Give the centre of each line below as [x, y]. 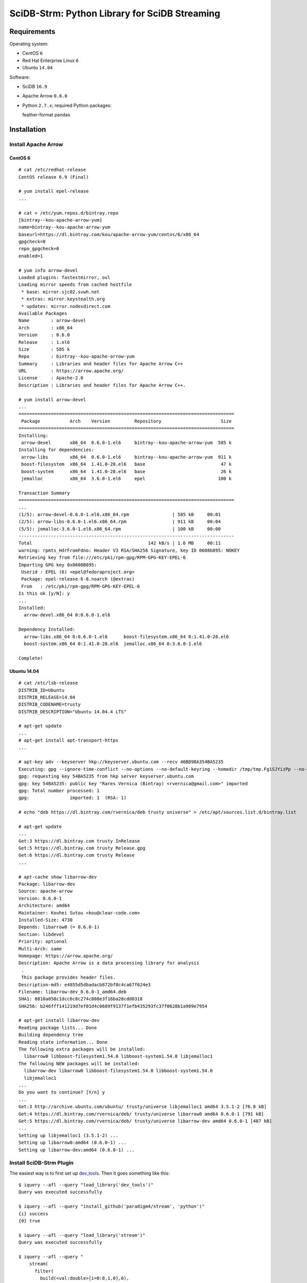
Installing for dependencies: [57, 450]
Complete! [31, 658]
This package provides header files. [69, 977]
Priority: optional [43, 941]
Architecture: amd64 [44, 906]
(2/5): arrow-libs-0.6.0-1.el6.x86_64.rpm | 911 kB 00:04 [120, 522]
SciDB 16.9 [35, 87]
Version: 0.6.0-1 [40, 898]
